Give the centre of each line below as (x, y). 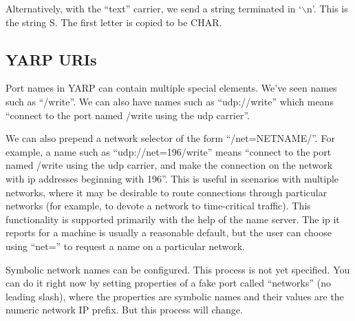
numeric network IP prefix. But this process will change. (124, 310)
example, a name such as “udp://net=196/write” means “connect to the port (169, 151)
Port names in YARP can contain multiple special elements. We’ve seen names (171, 88)
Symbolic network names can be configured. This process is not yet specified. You (178, 269)
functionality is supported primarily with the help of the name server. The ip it (173, 219)
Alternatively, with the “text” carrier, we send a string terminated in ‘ (154, 8)
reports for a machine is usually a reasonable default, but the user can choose (169, 232)
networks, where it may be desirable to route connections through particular (166, 192)
